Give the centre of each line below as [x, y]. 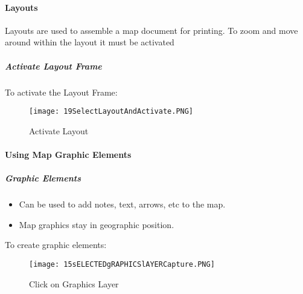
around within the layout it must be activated [90, 42]
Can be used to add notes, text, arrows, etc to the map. [122, 204]
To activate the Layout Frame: [61, 92]
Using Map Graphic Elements [68, 154]
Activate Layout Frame [53, 66]
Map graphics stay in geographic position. [97, 224]
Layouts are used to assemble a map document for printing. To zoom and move [151, 30]
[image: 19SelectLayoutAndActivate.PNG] [111, 112]
